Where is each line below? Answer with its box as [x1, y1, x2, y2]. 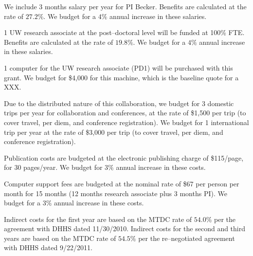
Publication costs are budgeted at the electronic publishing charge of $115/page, [4, 152, 244, 163]
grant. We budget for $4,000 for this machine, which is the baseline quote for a [4, 72, 239, 82]
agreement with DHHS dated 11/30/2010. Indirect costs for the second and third [4, 223, 246, 234]
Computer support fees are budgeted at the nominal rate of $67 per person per [4, 178, 239, 188]
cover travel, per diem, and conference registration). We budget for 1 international [4, 117, 249, 127]
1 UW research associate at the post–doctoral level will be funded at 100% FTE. [4, 27, 245, 37]
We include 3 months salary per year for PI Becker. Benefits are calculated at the [4, 1, 247, 11]
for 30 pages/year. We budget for [4, 162, 103, 172]
